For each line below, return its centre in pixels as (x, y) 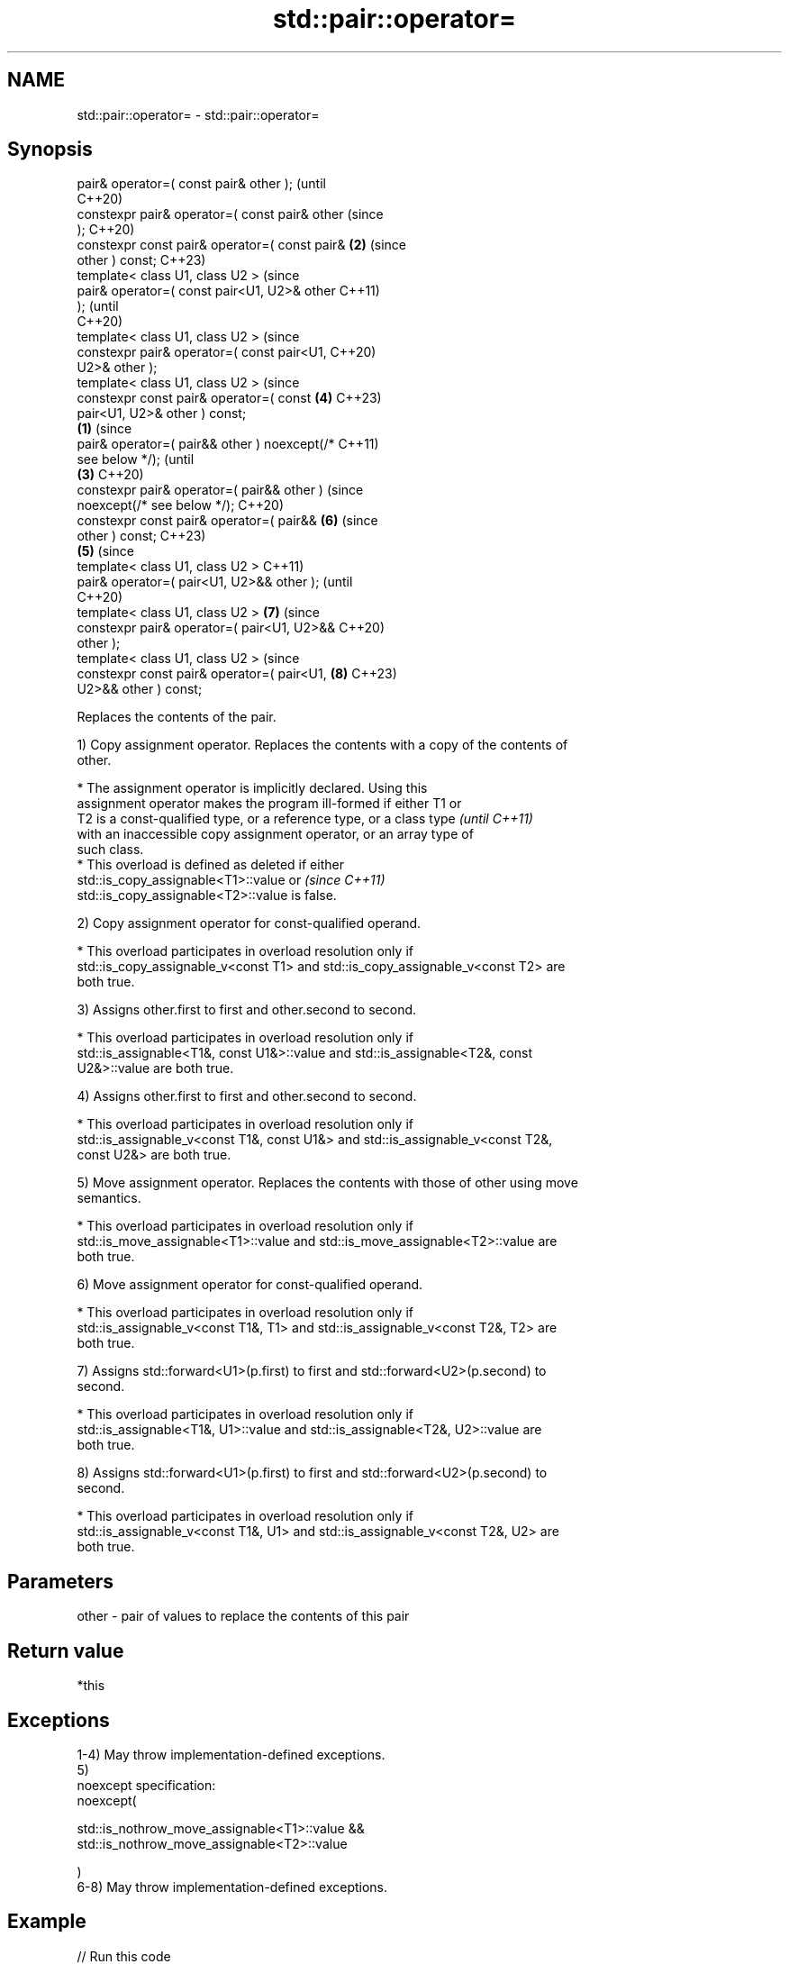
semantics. (109, 1198)
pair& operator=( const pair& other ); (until (201, 184)
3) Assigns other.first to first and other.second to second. (247, 1010)
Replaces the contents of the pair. (177, 717)
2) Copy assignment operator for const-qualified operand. (249, 923)
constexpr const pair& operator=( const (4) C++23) (229, 398)
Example (47, 1922)
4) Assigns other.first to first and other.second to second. (247, 1096)
